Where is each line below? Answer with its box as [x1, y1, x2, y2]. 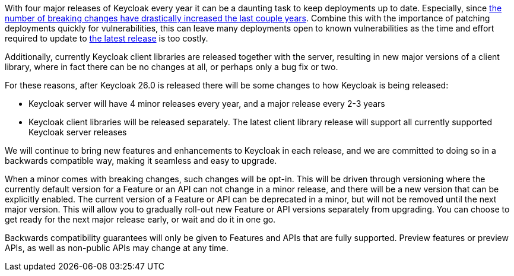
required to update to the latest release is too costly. [5, 33, 208, 43]
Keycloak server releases [28, 127, 127, 137]
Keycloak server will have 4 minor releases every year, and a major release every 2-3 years [28, 99, 385, 109]
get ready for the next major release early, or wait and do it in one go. [5, 214, 276, 224]
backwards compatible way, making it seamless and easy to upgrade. [5, 156, 277, 166]
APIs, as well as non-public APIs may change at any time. [5, 243, 229, 253]
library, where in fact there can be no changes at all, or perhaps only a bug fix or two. [5, 62, 338, 72]
